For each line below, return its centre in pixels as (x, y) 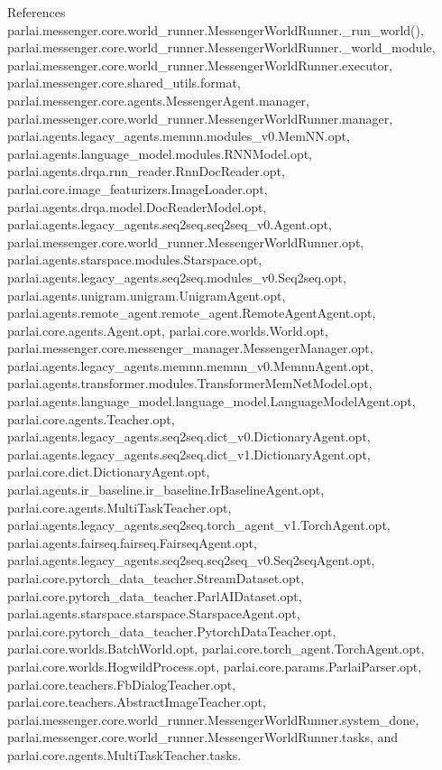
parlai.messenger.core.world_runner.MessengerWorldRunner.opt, (186, 241)
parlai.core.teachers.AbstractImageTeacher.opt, (137, 702)
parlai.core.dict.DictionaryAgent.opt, (109, 472)
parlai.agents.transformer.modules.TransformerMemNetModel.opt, (190, 383)
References (37, 12)
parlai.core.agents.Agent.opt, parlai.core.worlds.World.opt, (168, 330)
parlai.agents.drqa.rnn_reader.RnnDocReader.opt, (146, 171)
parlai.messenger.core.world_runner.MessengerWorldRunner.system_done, (213, 719)
